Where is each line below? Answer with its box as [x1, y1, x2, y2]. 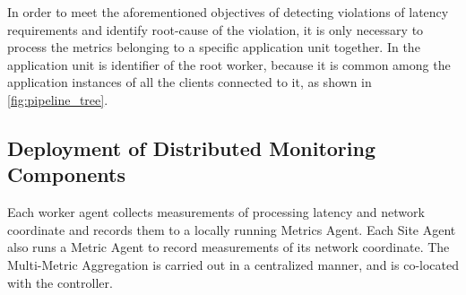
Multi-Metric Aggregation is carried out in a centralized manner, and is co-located [7, 255, 459, 273]
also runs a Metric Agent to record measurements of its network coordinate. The [7, 238, 450, 256]
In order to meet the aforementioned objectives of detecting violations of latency [7, 3, 449, 21]
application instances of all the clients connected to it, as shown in [7, 73, 372, 91]
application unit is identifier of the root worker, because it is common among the [7, 55, 451, 74]
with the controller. [7, 273, 113, 291]
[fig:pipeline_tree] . [7, 90, 108, 108]
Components [7, 161, 125, 188]
